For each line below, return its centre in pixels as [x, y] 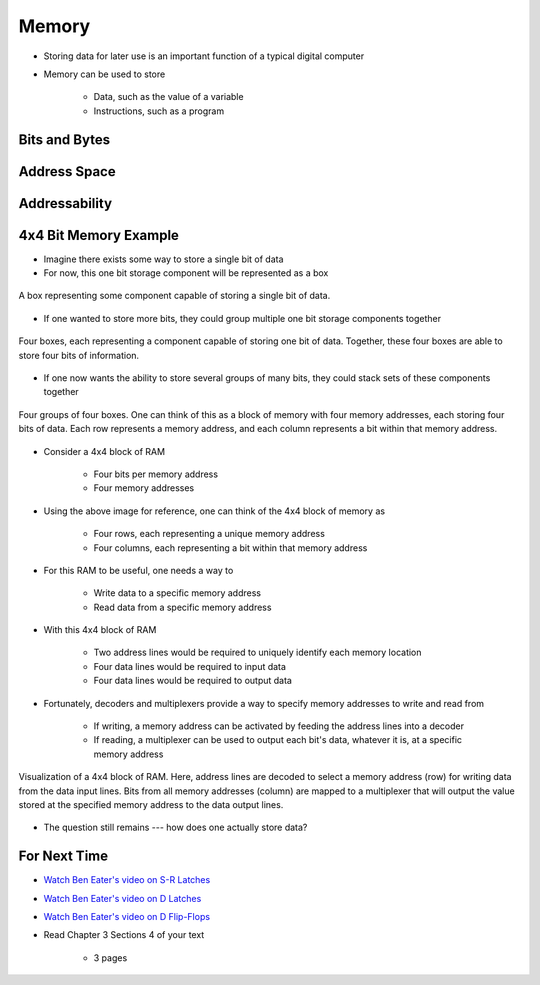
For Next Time [63, 856]
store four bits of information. [79, 355]
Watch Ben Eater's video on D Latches [122, 898]
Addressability [65, 203]
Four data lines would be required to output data [192, 681]
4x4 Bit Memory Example [99, 235]
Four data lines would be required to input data [190, 666]
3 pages [110, 957]
